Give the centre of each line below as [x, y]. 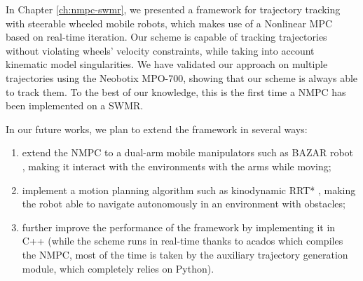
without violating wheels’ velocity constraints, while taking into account [160, 50]
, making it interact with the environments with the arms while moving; [177, 166]
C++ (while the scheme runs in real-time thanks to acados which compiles [183, 241]
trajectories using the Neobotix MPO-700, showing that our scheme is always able [182, 77]
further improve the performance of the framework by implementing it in [179, 227]
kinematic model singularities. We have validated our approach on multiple [167, 64]
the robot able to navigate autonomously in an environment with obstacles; [184, 204]
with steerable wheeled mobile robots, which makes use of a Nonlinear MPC [169, 23]
